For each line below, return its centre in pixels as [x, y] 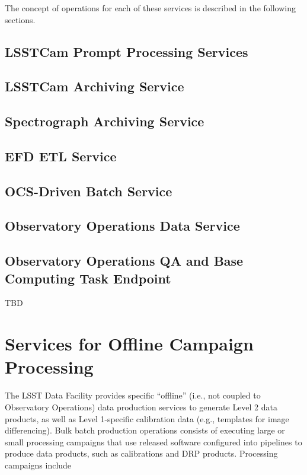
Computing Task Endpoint [88, 278]
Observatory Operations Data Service [122, 226]
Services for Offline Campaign [129, 344]
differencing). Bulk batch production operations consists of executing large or [145, 430]
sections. [20, 19]
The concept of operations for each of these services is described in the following [150, 8]
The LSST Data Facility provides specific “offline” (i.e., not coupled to [133, 395]
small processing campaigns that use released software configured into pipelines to [153, 441]
